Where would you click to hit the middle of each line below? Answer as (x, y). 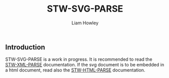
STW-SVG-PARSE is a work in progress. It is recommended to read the (79, 59)
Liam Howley (85, 23)
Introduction (25, 47)
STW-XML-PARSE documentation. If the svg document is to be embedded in (85, 65)
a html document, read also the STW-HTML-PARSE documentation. (75, 70)
